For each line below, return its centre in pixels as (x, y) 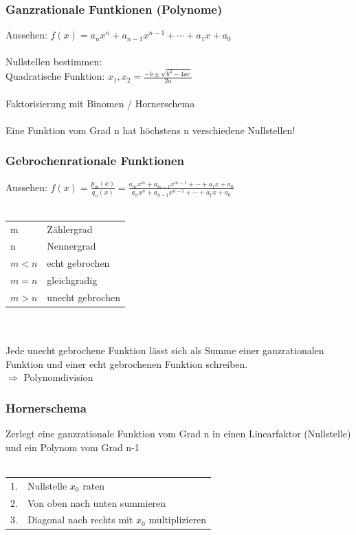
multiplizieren (178, 520)
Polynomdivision (58, 377)
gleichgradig (72, 280)
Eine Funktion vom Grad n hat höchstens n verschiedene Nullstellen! (151, 130)
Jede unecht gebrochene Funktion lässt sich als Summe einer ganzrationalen (165, 350)
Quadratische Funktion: (55, 76)
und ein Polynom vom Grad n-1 (73, 447)
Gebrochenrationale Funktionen (95, 161)
